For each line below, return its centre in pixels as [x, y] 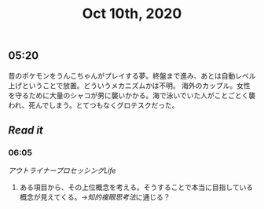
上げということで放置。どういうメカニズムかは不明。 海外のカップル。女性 [129, 85]
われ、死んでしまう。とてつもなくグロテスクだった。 [93, 105]
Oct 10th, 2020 [132, 14]
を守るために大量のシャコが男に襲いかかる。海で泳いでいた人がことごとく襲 [132, 95]
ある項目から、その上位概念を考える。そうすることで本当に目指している [136, 187]
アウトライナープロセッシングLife [62, 170]
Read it [26, 130]
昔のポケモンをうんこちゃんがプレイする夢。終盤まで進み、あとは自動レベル [132, 75]
